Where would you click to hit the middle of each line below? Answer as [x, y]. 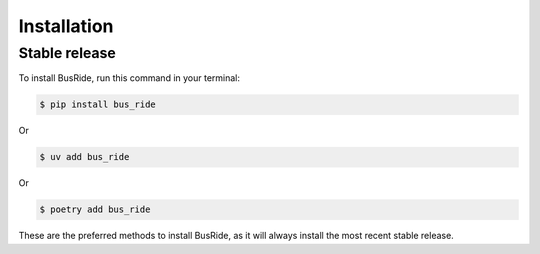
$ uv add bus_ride [84, 157]
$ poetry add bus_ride [95, 209]
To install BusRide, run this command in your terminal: [129, 78]
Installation [66, 26]
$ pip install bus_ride [98, 104]
